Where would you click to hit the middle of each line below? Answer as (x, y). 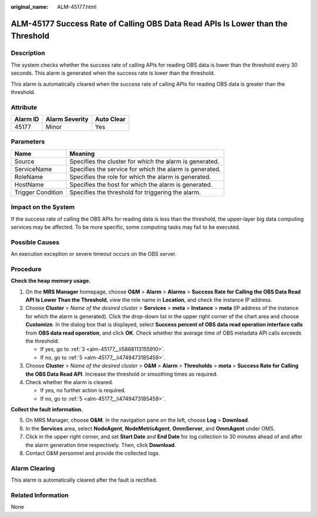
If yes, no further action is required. (83, 391)
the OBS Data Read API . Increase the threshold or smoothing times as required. (122, 374)
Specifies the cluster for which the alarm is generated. (144, 161)
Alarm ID (27, 119)
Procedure (26, 269)
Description (28, 53)
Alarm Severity (67, 119)
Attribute (24, 107)
